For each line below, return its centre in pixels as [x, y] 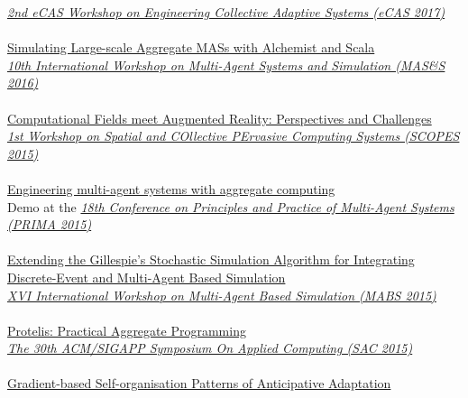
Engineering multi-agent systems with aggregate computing [171, 188]
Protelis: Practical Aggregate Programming [127, 330]
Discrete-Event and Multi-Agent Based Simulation [147, 277]
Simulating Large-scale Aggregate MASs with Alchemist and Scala [191, 47]
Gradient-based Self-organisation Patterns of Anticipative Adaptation [199, 383]
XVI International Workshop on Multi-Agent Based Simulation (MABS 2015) [222, 295]
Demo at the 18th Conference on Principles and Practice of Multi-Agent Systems [231, 206]
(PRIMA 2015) [50, 224]
